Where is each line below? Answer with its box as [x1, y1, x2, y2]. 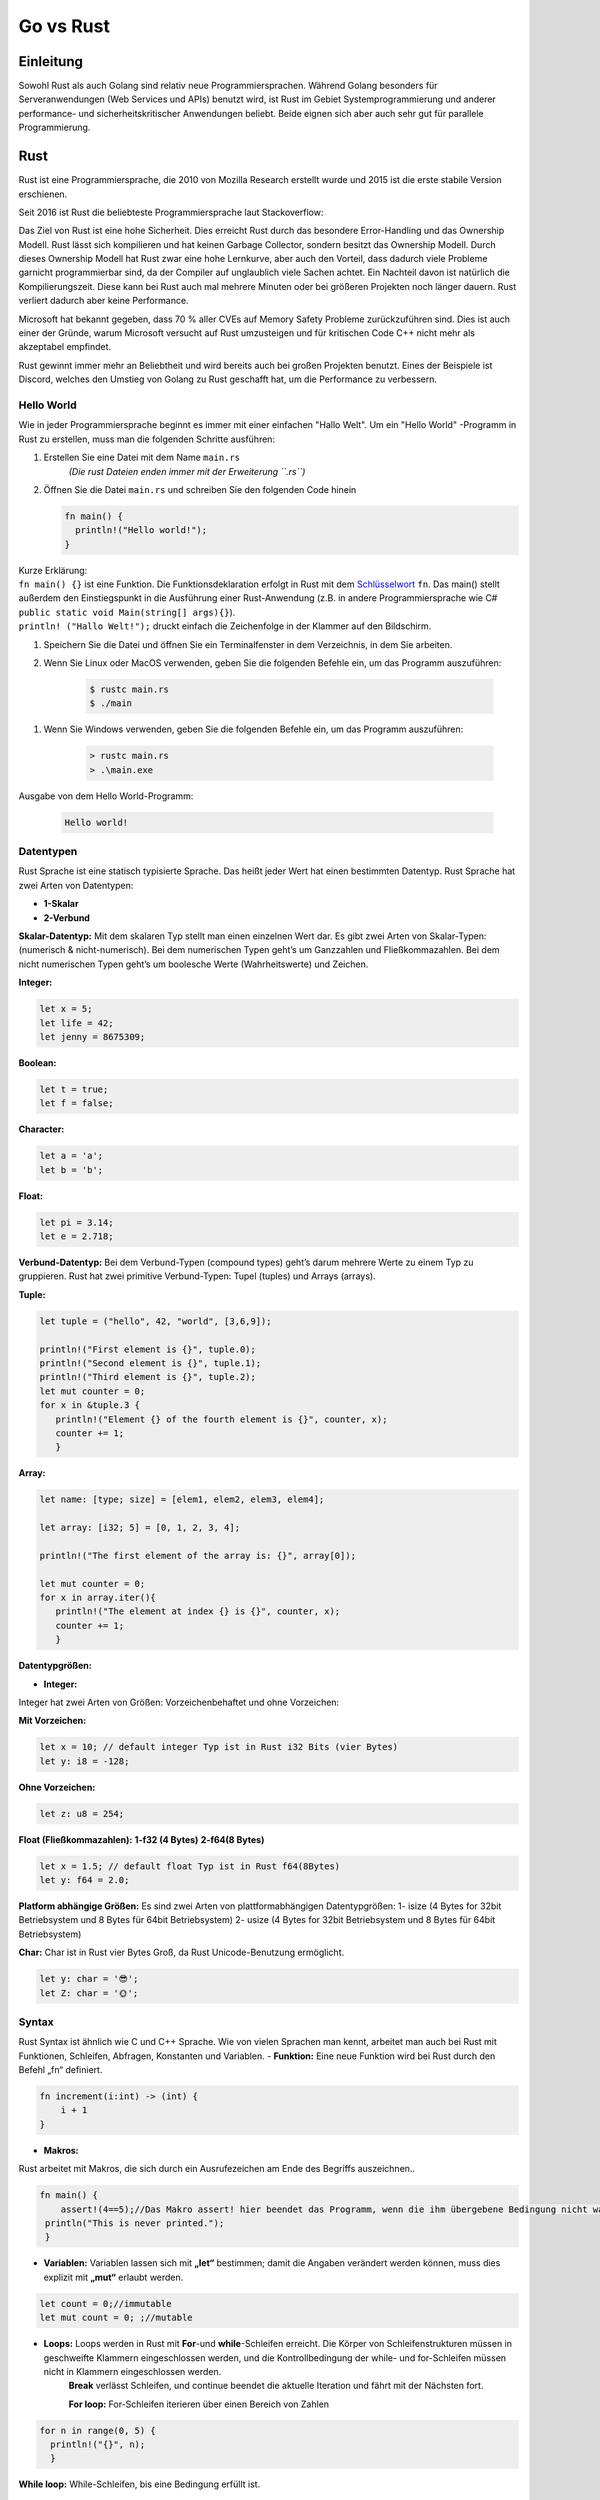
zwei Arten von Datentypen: [18, 879, 134, 891]
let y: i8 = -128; [39, 1755, 130, 1767]
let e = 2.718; [39, 1231, 114, 1242]
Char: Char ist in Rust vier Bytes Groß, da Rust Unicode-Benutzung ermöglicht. [18, 1946, 345, 1959]
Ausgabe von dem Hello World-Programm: [18, 790, 194, 802]
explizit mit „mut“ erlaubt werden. [43, 2271, 184, 2283]
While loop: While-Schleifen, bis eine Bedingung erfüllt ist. [18, 2478, 261, 2490]
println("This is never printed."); [45, 2217, 225, 2229]
